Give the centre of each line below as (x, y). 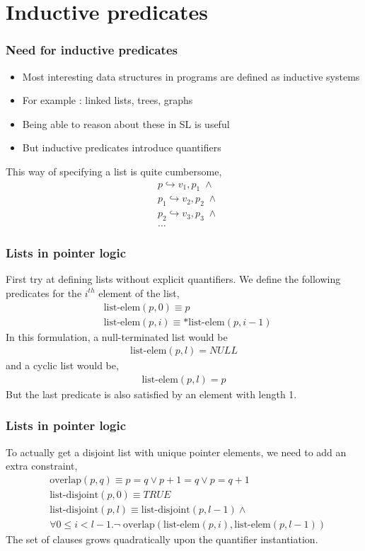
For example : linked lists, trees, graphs (108, 100)
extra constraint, (42, 466)
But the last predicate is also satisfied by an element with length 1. (151, 394)
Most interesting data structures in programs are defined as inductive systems (191, 76)
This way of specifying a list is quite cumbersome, (114, 171)
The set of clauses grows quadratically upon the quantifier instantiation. (162, 539)
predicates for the (44, 292)
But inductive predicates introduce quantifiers (122, 147)
